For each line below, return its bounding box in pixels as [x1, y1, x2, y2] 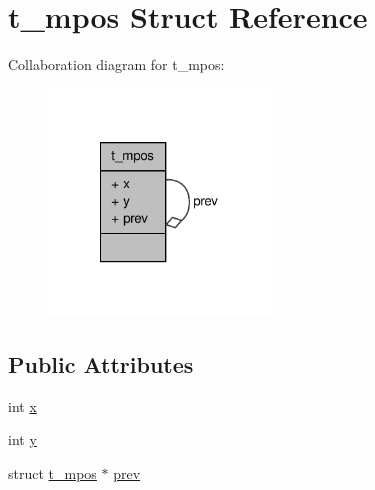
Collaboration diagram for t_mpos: [8, 54, 225, 75]
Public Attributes [8, 348, 194, 379]
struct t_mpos [8, 462, 97, 483]
